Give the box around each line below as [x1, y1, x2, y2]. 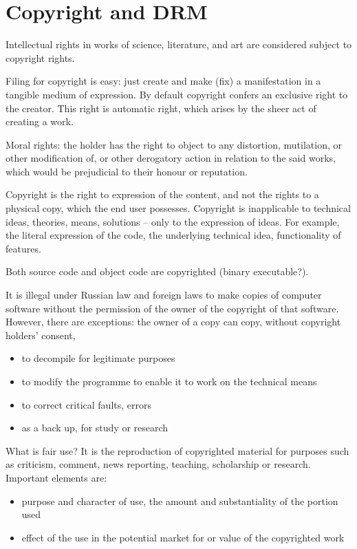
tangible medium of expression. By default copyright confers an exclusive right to [6, 87, 348, 101]
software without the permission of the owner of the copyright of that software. [6, 301, 339, 315]
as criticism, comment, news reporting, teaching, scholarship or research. [6, 457, 311, 471]
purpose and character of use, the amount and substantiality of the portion [21, 493, 338, 508]
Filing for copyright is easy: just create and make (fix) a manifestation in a [6, 74, 321, 88]
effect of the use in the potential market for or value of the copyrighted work [21, 530, 345, 544]
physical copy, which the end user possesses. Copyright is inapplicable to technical [6, 201, 351, 215]
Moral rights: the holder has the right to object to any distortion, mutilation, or [6, 137, 342, 151]
